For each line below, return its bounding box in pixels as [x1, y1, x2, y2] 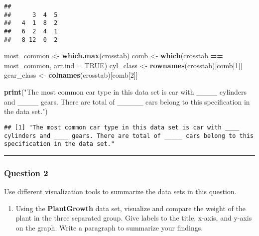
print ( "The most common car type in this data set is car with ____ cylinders [4, 87, 247, 97]
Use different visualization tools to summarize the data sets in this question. [4, 186, 237, 197]
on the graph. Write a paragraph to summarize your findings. [15, 222, 203, 233]
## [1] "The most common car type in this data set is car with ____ [4, 123, 240, 131]
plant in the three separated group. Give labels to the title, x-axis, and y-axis [15, 213, 252, 223]
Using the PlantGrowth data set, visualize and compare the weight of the [15, 203, 246, 213]
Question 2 [4, 166, 48, 179]
